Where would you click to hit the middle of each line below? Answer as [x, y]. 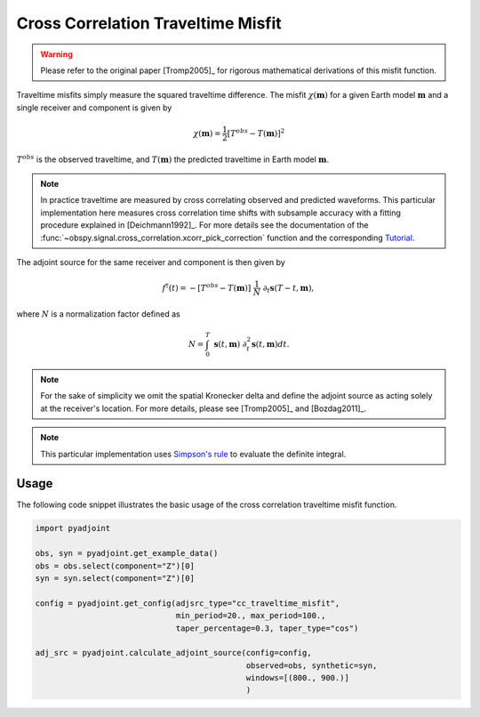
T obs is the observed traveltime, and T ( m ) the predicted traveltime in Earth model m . [172, 159]
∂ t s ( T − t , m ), [288, 289]
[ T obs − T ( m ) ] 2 [256, 132]
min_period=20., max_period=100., [251, 616]
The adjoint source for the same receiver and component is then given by [151, 262]
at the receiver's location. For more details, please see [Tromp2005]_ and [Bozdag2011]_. [204, 408]
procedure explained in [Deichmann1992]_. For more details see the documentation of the [204, 225]
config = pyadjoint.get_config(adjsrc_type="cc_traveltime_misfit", [188, 603]
